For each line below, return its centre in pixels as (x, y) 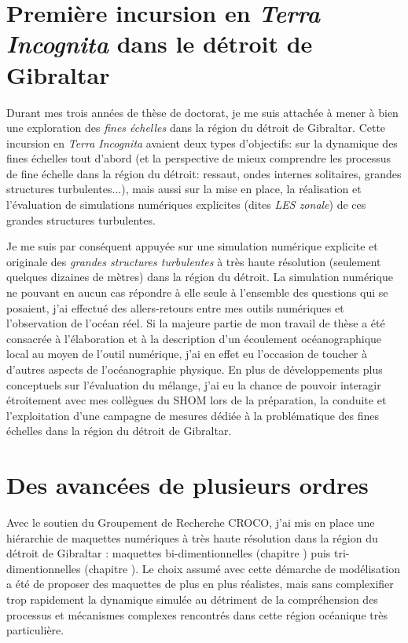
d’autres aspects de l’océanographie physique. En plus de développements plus (195, 369)
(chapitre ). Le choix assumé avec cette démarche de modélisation (243, 568)
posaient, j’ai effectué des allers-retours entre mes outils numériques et (175, 307)
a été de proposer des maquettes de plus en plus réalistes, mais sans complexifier (200, 584)
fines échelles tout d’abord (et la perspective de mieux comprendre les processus (199, 158)
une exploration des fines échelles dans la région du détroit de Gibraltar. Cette (196, 128)
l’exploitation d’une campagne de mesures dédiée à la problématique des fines (193, 415)
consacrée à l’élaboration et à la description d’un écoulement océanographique (194, 338)
